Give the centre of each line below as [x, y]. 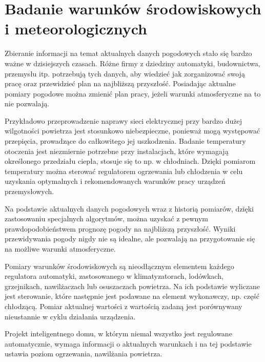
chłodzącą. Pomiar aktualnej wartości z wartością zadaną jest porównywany [124, 306]
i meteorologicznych [76, 28]
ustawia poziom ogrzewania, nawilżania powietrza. [84, 354]
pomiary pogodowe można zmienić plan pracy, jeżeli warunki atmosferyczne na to [133, 93]
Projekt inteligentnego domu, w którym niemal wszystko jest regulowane [118, 334]
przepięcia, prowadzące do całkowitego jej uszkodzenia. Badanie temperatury [125, 141]
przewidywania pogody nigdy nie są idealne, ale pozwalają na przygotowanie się [130, 239]
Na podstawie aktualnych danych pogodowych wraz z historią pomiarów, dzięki [129, 208]
